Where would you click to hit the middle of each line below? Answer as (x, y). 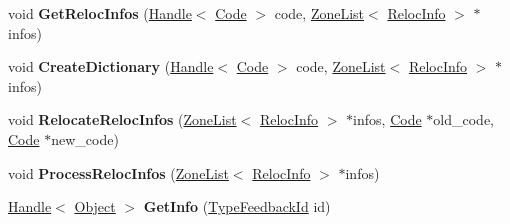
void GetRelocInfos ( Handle (100, 13)
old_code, (463, 119)
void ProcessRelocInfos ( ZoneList (118, 172)
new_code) (85, 138)
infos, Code (387, 119)
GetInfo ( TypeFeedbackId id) (237, 206)
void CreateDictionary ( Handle (111, 66)
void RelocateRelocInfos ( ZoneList (122, 119)
